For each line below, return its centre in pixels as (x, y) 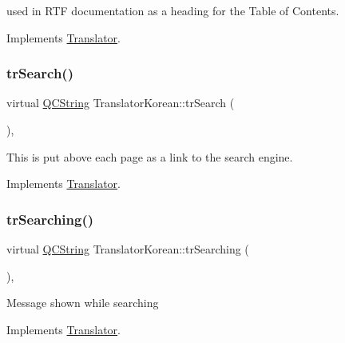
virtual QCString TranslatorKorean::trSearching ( (128, 249)
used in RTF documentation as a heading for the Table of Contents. (173, 10)
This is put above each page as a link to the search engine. (150, 156)
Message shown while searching (83, 303)
